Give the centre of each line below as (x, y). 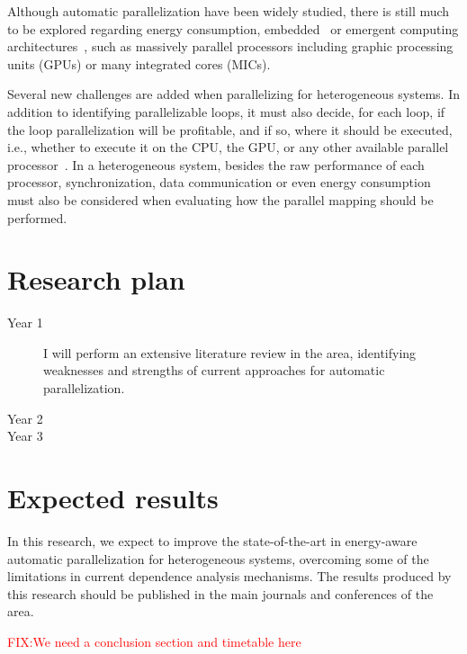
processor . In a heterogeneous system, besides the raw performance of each (216, 164)
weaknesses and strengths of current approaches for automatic (214, 370)
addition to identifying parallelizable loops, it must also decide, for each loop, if (226, 111)
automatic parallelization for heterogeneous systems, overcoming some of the (218, 558)
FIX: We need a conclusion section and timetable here (154, 641)
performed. (37, 217)
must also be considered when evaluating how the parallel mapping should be (220, 199)
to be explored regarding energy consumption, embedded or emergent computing (233, 28)
